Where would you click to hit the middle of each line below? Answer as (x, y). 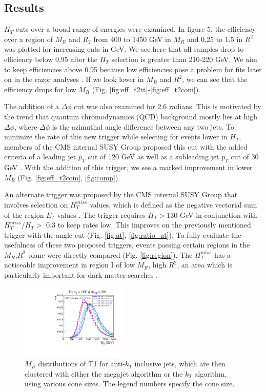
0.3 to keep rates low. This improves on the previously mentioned (149, 225)
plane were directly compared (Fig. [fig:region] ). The (110, 254)
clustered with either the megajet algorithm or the (104, 373)
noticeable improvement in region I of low (69, 265)
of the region (24, 214)
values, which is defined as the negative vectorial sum (173, 204)
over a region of (28, 39)
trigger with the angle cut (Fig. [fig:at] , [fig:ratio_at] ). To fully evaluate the (123, 234)
